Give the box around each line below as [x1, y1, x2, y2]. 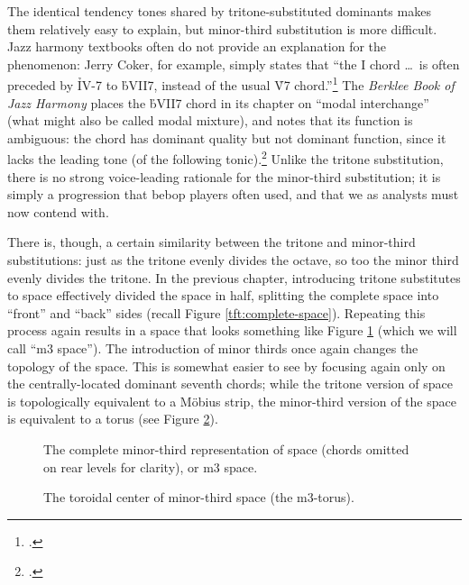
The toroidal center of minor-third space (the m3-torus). [43, 488, 354, 507]
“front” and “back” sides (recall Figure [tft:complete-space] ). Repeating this [7, 303, 426, 322]
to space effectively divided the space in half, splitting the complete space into [7, 286, 439, 305]
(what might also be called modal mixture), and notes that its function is [7, 111, 413, 130]
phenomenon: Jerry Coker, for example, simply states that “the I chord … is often [7, 54, 460, 73]
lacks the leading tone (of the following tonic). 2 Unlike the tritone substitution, [7, 147, 444, 169]
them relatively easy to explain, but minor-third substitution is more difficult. [7, 19, 437, 38]
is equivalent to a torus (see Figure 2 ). [7, 409, 218, 428]
